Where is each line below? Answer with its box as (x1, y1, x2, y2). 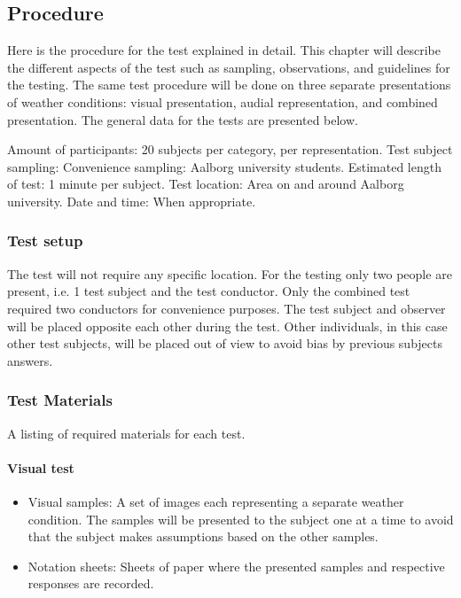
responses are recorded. (27, 574, 154, 593)
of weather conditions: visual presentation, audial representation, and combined (7, 92, 438, 111)
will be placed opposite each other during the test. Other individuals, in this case (7, 316, 448, 335)
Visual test (7, 458, 74, 477)
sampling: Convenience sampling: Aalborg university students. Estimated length (7, 157, 441, 175)
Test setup (7, 229, 83, 252)
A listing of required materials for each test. (7, 423, 246, 442)
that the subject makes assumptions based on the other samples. (27, 527, 379, 546)
